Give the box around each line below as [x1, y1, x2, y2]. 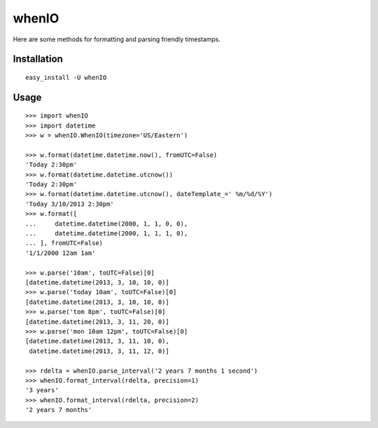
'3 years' [25, 386, 59, 394]
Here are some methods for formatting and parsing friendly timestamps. [13, 35, 220, 43]
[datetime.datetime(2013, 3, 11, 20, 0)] [25, 317, 169, 326]
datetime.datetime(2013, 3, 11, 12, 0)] [29, 347, 169, 355]
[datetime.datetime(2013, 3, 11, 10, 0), [25, 337, 169, 345]
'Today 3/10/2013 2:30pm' [25, 200, 115, 208]
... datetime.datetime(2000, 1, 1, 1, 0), [25, 230, 188, 237]
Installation [13, 53, 63, 65]
